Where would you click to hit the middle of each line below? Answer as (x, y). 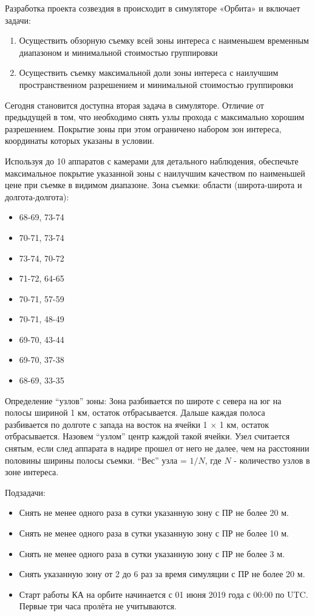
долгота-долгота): (37, 196)
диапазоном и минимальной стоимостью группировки (118, 52)
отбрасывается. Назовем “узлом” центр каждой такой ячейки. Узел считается (147, 436)
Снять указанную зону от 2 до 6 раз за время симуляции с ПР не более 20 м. (162, 574)
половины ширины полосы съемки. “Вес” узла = (96, 460)
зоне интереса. (32, 472)
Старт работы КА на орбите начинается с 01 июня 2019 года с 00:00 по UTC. (164, 594)
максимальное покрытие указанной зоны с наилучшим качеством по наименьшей (155, 173)
